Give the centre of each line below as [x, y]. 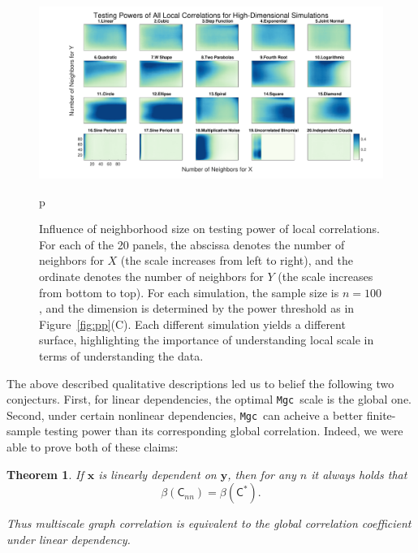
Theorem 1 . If [45, 474]
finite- [381, 415]
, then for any [262, 474]
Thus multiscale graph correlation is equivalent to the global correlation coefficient [209, 523]
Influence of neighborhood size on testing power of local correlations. [210, 229]
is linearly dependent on [157, 474]
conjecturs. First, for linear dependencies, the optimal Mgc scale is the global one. [209, 399]
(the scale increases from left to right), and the [237, 260]
